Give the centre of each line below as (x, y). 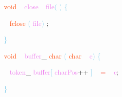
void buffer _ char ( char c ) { (52, 55)
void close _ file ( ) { (36, 6)
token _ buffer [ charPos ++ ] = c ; (64, 72)
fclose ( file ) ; (29, 23)
